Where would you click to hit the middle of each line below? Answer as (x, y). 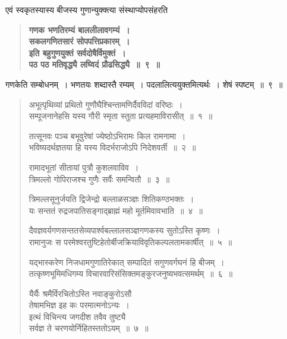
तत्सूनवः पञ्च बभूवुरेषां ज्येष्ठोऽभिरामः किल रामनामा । (107, 135)
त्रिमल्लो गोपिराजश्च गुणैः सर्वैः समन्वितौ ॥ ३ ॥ (99, 179)
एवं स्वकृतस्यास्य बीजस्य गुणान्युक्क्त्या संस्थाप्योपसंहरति (87, 9)
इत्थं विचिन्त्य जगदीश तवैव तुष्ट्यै (77, 316)
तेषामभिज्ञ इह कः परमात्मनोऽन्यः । (79, 305)
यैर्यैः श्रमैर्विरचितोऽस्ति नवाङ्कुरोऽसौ (80, 293)
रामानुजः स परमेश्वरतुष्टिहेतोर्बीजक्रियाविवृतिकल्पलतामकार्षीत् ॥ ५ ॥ (130, 242)
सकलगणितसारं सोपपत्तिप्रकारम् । (79, 41)
